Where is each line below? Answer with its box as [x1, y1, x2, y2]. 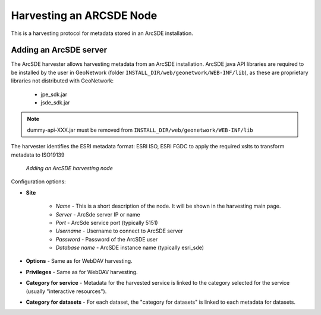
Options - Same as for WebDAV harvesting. [26, 257, 133, 265]
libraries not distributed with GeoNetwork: [11, 77, 114, 84]
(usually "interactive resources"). [26, 288, 107, 295]
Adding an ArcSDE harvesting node [26, 164, 113, 171]
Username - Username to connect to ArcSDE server [55, 227, 184, 234]
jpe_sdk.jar [40, 91, 68, 98]
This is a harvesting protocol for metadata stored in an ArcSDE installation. [11, 30, 193, 37]
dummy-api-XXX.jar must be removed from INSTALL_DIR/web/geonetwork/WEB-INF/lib [27, 126, 253, 133]
